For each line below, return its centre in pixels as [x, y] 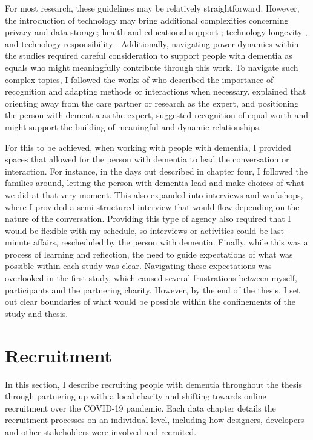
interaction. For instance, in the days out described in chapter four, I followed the [156, 171]
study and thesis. [37, 313]
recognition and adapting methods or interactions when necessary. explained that [156, 91]
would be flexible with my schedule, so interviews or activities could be [137, 230]
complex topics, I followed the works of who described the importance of [139, 79]
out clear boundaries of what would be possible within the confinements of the [150, 302]
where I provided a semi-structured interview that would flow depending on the [152, 206]
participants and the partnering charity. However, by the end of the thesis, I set [153, 289]
